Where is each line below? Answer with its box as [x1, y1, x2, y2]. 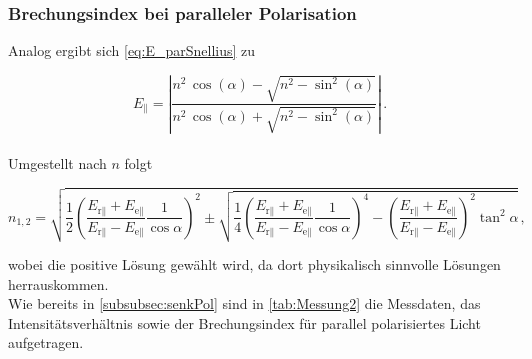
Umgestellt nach [8, 152, 107, 173]
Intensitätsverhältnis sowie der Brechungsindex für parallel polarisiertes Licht [8, 312, 481, 333]
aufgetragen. [8, 332, 84, 353]
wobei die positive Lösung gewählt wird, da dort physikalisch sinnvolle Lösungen [8, 253, 501, 274]
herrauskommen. [8, 273, 109, 294]
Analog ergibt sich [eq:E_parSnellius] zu [8, 40, 256, 61]
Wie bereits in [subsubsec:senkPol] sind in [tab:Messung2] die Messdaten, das [8, 293, 481, 314]
